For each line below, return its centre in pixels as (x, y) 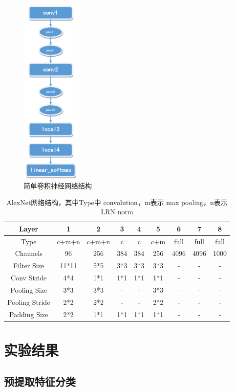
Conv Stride (29, 278)
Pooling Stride (29, 302)
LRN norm (117, 212)
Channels (29, 253)
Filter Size (29, 265)
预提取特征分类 (40, 381)
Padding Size (29, 314)
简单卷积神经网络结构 (58, 185)
